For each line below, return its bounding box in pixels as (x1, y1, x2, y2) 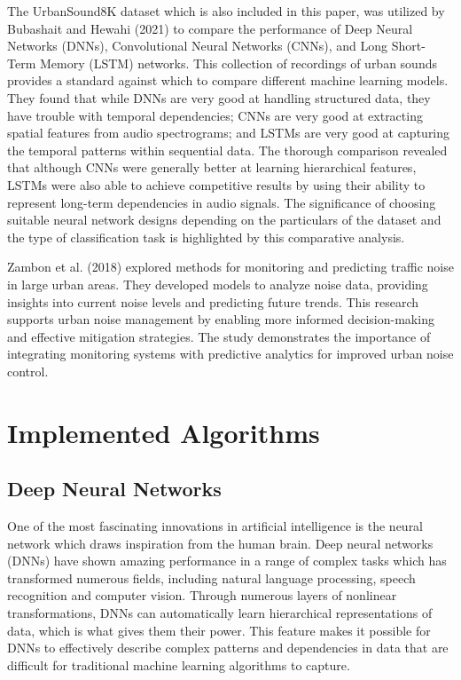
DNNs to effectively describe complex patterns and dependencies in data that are (7, 638, 449, 657)
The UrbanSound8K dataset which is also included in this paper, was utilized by (7, 2, 445, 20)
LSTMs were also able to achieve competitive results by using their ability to (7, 175, 426, 194)
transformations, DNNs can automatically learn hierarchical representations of (7, 604, 433, 622)
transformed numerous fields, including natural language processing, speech (7, 568, 416, 587)
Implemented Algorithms (7, 414, 320, 450)
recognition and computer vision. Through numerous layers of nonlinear (7, 586, 397, 605)
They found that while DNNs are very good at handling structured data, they (7, 88, 431, 107)
